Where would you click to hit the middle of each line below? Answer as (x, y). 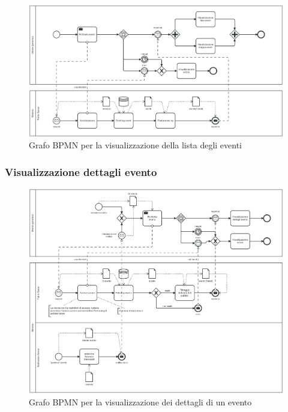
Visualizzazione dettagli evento (81, 171)
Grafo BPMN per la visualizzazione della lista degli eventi (135, 145)
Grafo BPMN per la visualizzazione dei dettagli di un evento (140, 401)
